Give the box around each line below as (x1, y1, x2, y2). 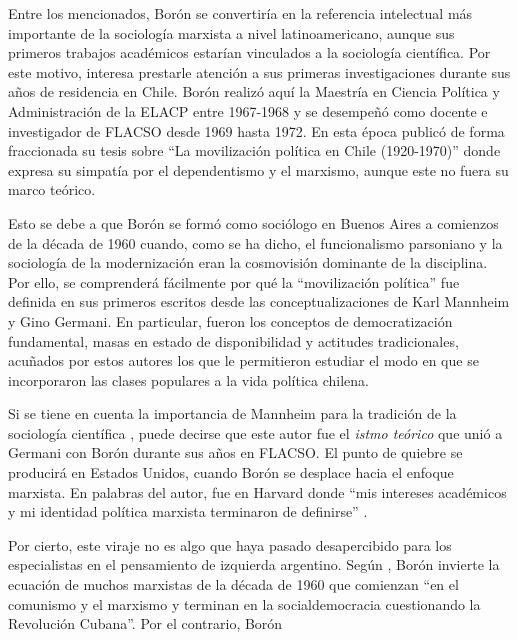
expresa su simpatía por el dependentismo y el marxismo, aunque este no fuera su (8, 159, 509, 180)
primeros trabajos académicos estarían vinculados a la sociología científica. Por (8, 42, 491, 63)
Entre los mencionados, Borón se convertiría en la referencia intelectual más (8, 3, 473, 23)
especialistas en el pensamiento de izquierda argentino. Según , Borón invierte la (8, 554, 500, 575)
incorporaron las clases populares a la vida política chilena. (8, 369, 369, 390)
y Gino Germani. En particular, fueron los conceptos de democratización (8, 310, 453, 331)
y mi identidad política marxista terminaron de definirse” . (8, 501, 368, 522)
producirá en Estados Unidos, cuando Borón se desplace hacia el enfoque (8, 462, 454, 483)
